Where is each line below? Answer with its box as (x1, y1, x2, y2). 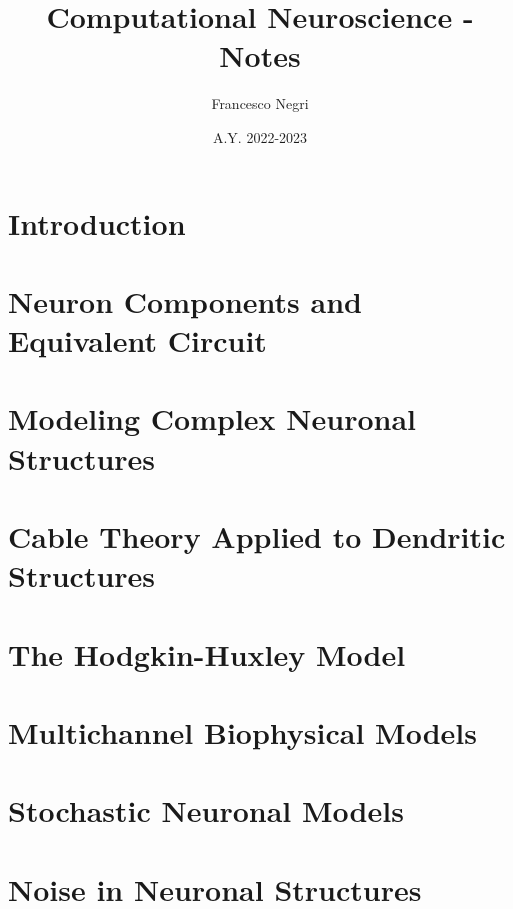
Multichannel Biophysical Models (8, 711, 477, 752)
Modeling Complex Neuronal (8, 398, 416, 439)
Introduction (8, 202, 186, 243)
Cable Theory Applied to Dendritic (8, 516, 506, 556)
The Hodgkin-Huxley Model (8, 633, 406, 674)
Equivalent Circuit (8, 320, 267, 361)
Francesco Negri (211, 93, 309, 114)
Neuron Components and (8, 280, 362, 321)
